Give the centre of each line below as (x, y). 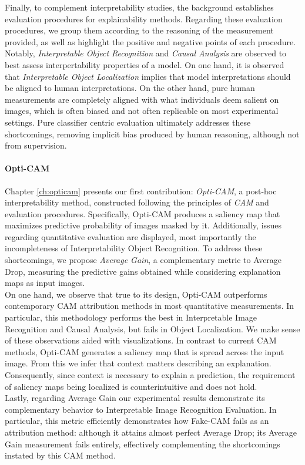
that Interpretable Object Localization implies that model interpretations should (148, 76)
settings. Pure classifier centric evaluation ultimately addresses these (128, 122)
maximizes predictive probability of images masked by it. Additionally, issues (143, 225)
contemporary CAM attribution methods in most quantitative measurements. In (150, 306)
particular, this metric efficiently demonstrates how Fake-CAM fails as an (137, 421)
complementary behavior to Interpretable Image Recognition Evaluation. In (141, 409)
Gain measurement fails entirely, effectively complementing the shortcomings (143, 444)
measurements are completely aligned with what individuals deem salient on (142, 99)
